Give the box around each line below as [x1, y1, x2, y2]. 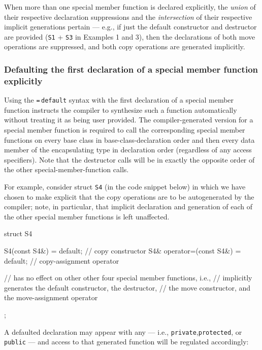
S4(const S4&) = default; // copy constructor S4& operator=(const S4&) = [4, 245, 241, 256]
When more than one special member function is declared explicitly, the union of [4, 2, 256, 12]
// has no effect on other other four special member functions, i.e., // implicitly [4, 272, 252, 283]
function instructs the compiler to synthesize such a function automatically [4, 104, 237, 115]
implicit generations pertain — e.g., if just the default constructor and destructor [4, 21, 257, 32]
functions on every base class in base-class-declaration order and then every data [4, 134, 255, 145]
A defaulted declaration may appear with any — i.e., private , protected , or [4, 326, 242, 337]
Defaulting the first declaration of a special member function [4, 62, 258, 75]
